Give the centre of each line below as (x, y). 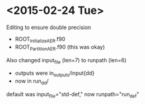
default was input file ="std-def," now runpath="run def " (73, 95)
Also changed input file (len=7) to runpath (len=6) (66, 61)
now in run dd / (32, 82)
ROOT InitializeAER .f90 (40, 40)
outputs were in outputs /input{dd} (55, 74)
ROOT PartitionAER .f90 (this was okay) (60, 47)
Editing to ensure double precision (49, 27)
